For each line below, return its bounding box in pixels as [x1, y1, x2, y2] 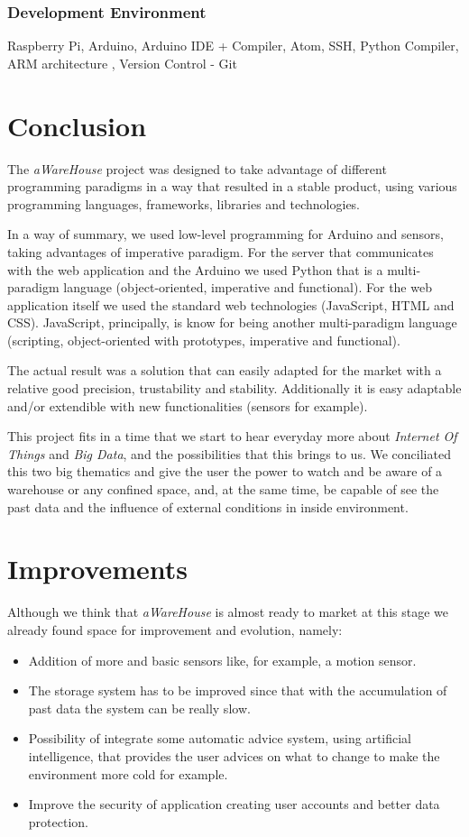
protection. [28, 812, 88, 831]
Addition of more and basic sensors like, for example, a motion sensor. [28, 650, 417, 669]
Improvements [7, 550, 189, 587]
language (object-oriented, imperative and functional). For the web [63, 278, 432, 297]
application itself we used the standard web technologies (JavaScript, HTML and [7, 295, 455, 314]
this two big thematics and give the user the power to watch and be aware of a [7, 462, 443, 481]
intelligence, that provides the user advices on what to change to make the [28, 746, 440, 765]
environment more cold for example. [28, 764, 228, 783]
